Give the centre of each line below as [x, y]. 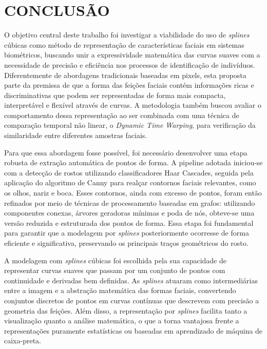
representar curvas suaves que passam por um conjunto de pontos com [115, 270]
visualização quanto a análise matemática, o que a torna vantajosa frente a [122, 321]
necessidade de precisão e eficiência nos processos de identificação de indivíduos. [130, 64]
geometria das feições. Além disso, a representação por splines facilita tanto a [126, 310]
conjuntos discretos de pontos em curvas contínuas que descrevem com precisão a [132, 300]
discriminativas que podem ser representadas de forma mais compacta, [115, 95]
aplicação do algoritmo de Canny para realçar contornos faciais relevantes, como [130, 182]
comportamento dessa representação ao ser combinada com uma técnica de [122, 115]
